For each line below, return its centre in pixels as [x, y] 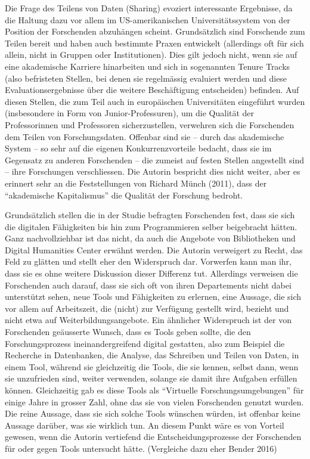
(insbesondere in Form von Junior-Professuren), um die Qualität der [130, 113]
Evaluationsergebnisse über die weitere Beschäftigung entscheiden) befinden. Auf [152, 90]
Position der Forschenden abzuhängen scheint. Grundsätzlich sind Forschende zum [155, 31]
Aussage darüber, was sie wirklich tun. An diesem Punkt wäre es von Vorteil [145, 425]
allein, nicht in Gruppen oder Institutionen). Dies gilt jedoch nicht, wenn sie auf [151, 55]
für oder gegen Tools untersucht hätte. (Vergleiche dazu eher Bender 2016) [141, 448]
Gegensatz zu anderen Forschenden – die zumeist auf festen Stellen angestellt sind [155, 159]
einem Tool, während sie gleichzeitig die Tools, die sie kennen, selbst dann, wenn [152, 366]
